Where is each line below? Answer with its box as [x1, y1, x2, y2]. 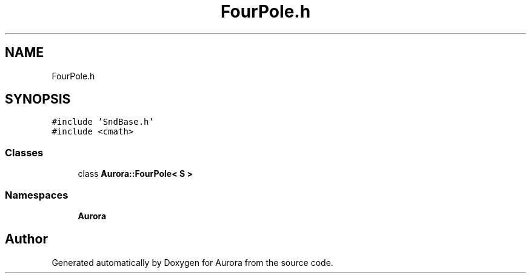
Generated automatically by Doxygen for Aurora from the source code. [52, 257, 333, 268]
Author [5, 231, 48, 247]
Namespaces [5, 188, 68, 201]
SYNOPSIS [5, 91, 71, 107]
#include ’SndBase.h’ [52, 117, 154, 127]
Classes [5, 146, 44, 159]
